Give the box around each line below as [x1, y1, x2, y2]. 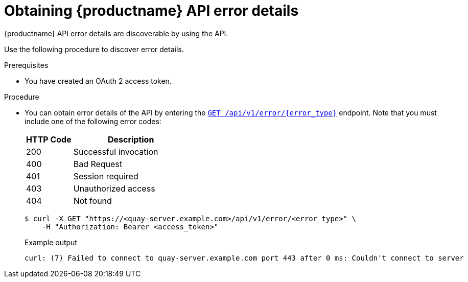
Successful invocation [73, 146, 158, 157]
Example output [25, 238, 77, 247]
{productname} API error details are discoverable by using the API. [4, 29, 228, 38]
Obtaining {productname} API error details [4, 2, 299, 19]
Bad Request [73, 158, 123, 169]
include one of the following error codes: [25, 116, 161, 126]
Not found [73, 195, 112, 206]
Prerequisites [4, 60, 49, 69]
